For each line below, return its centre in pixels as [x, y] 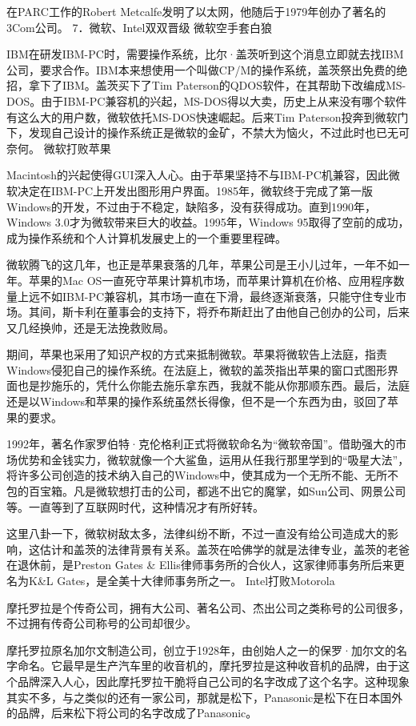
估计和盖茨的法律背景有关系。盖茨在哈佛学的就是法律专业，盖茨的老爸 [224, 549]
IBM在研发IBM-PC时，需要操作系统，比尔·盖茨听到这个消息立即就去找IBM [205, 54]
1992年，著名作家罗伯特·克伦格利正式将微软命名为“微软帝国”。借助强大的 [201, 444]
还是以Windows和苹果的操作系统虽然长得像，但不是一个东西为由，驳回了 [197, 401]
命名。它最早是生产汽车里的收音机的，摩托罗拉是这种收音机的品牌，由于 [208, 666]
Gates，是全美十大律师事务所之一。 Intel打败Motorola [196, 580]
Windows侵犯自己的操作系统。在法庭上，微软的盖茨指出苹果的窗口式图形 [197, 369]
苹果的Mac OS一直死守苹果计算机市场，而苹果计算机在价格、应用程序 [211, 280]
